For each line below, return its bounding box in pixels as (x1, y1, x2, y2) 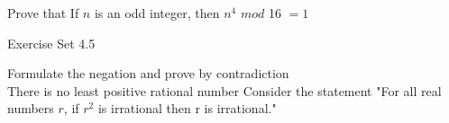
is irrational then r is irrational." (97, 99, 277, 118)
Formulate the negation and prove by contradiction (7, 64, 289, 83)
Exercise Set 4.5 (7, 33, 96, 52)
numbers (7, 99, 54, 118)
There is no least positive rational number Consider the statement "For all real (7, 81, 442, 100)
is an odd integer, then (94, 4, 220, 22)
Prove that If (7, 4, 79, 22)
